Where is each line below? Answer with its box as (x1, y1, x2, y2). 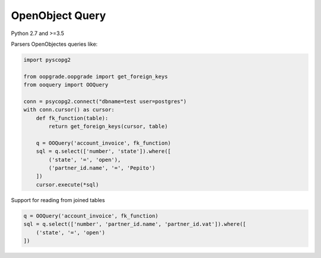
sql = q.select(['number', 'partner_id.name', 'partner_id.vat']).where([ (23, 221, 247, 228)
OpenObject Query (11, 9, 106, 22)
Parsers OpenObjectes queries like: (11, 40, 98, 48)
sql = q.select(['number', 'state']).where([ (36, 148, 171, 155)
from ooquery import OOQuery (23, 81, 109, 89)
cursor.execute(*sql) (36, 181, 99, 188)
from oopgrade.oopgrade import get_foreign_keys (23, 73, 168, 80)
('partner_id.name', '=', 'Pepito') (48, 165, 156, 171)
